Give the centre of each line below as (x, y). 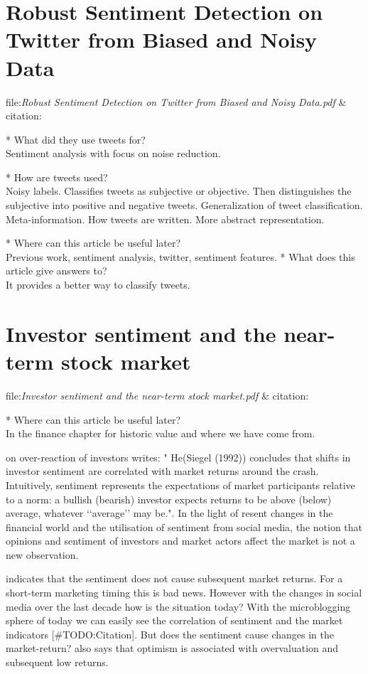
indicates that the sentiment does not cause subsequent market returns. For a (174, 578)
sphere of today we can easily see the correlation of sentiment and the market (174, 620)
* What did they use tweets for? (76, 139)
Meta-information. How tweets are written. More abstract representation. (165, 219)
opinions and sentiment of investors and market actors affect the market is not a (180, 541)
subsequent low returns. (57, 662)
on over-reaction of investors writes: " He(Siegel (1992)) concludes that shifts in (178, 457)
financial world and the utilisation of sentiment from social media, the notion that (184, 526)
